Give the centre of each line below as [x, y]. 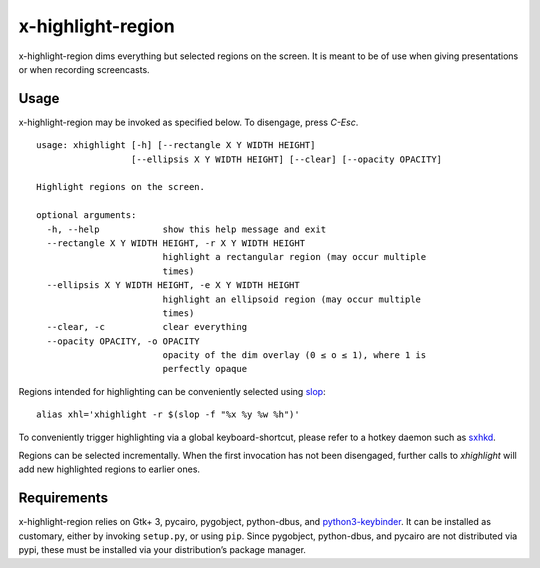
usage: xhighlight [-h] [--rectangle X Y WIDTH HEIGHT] [176, 145]
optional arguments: [86, 215]
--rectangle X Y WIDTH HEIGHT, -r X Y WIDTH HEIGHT [175, 243]
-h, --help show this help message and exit [186, 229]
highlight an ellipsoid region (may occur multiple [292, 299]
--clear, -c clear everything [147, 327]
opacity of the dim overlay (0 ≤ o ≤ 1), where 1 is [294, 355]
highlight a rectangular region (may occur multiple [294, 257]
